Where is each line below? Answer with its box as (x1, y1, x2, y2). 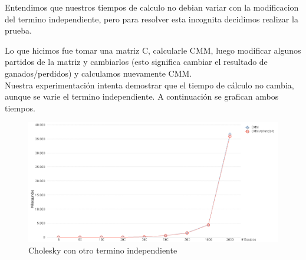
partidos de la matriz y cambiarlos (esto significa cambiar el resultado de (5, 55, 268, 68)
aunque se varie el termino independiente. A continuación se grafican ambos (5, 90, 279, 103)
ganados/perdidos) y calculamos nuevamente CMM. (5, 67, 192, 79)
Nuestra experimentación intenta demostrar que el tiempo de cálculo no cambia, (5, 78, 294, 91)
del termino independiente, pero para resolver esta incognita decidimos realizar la (5, 12, 298, 25)
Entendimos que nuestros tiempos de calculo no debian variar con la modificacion (5, 1, 299, 13)
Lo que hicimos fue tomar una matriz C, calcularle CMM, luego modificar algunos (5, 44, 301, 56)
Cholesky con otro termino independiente (28, 243, 177, 256)
